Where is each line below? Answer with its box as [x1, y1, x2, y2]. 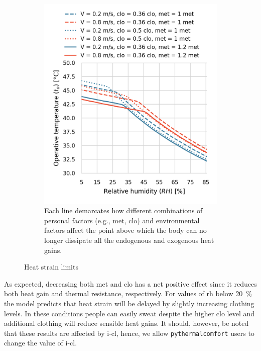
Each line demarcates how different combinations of [44, 205, 203, 216]
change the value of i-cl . [4, 337, 77, 348]
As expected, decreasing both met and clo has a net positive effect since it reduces [4, 278, 257, 289]
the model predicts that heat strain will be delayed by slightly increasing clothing [4, 298, 254, 309]
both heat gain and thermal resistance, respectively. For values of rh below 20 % [4, 288, 252, 299]
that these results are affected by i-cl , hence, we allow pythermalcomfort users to [4, 327, 254, 338]
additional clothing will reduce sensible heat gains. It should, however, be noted [4, 318, 249, 328]
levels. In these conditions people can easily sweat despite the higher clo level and [4, 308, 254, 318]
